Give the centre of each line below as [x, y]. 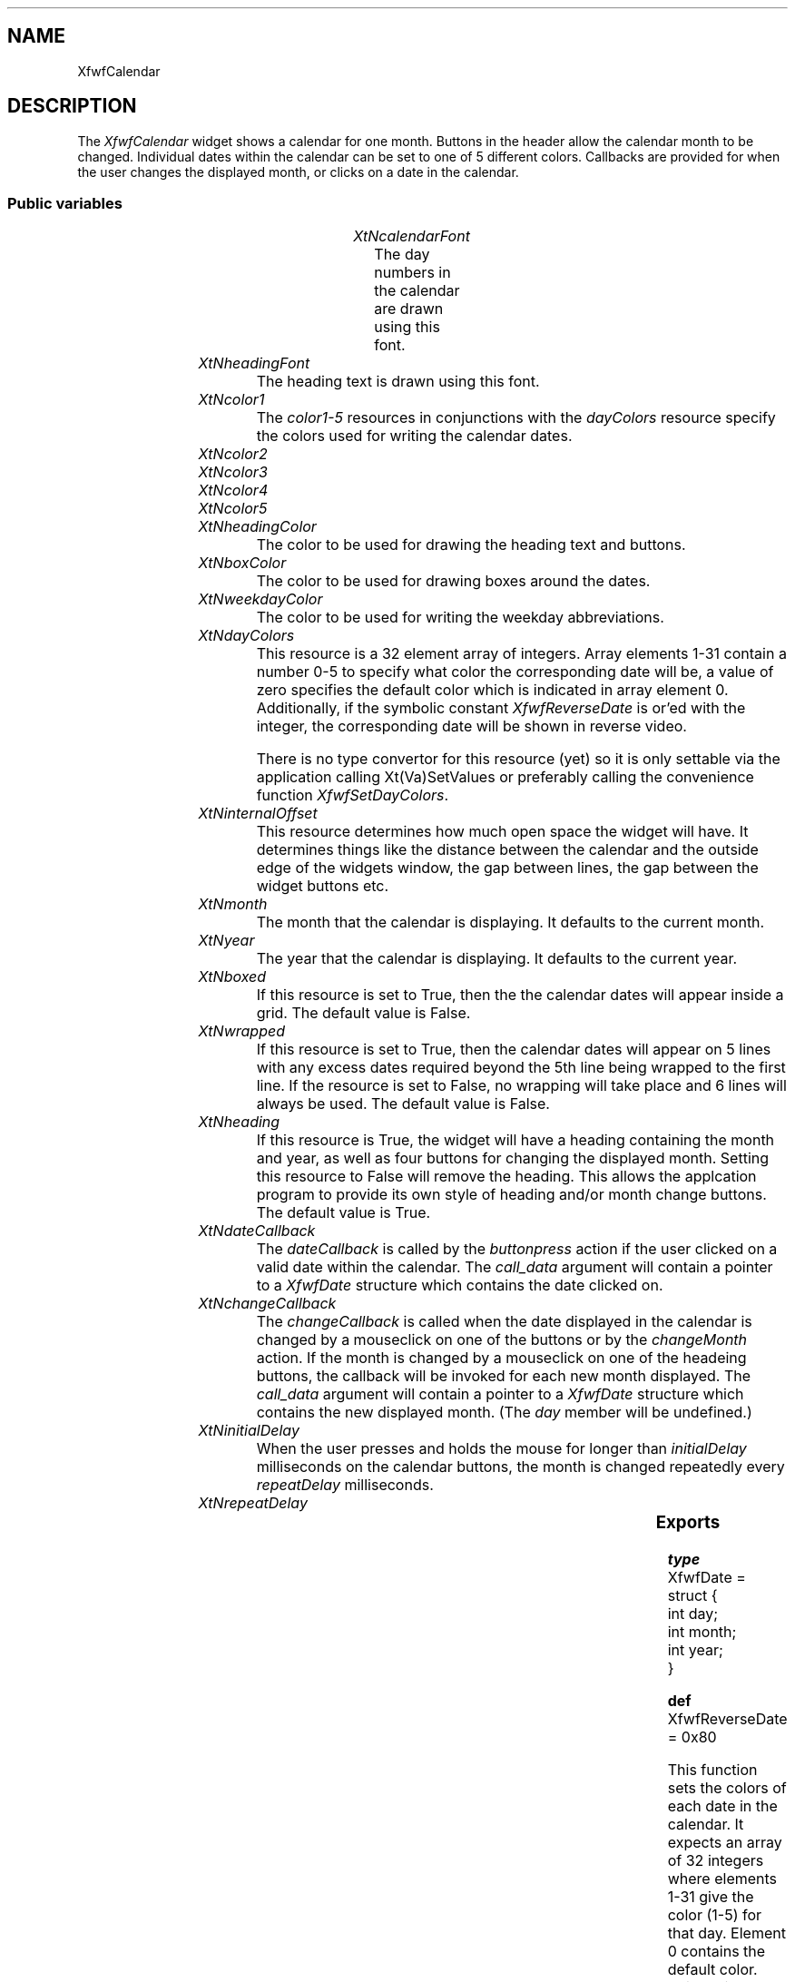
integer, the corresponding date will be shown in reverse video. [471, 726]
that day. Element [726, 1933]
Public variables [65, 204]
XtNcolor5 [233, 509]
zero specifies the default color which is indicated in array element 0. [492, 690]
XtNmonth [233, 904]
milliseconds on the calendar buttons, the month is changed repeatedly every [520, 1467]
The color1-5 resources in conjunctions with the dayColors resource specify [516, 418]
